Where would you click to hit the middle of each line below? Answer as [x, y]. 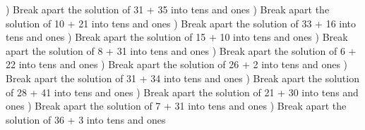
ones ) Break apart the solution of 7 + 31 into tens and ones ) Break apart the [176, 106]
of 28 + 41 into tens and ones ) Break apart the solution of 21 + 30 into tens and [182, 92]
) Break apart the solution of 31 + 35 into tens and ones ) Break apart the [168, 9]
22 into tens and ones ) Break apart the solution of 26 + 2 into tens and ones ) [177, 64]
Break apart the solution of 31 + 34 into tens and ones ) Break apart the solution [182, 78]
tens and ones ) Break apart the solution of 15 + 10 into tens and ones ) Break [177, 37]
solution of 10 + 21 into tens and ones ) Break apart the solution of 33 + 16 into [181, 23]
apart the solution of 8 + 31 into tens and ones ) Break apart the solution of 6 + [181, 50]
